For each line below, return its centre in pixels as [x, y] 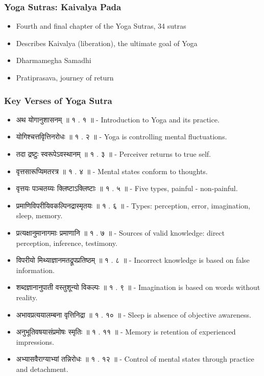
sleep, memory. [39, 215]
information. [35, 270]
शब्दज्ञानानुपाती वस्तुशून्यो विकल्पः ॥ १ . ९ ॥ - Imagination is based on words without [138, 287]
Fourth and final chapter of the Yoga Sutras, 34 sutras [101, 26]
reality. [27, 297]
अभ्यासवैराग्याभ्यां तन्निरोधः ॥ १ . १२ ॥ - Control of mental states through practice [135, 359]
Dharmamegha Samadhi [54, 60]
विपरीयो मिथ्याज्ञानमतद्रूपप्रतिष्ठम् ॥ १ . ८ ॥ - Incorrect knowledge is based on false [133, 260]
